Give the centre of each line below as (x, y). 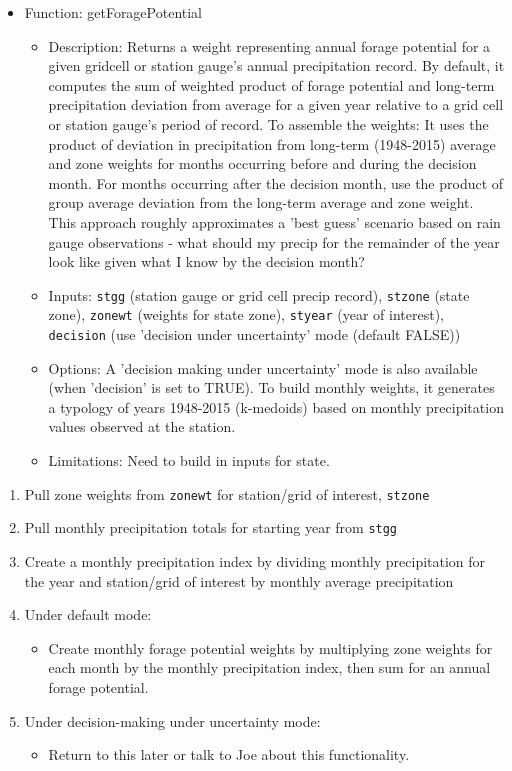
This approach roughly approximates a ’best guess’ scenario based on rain (274, 221)
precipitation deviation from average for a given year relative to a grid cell (276, 104)
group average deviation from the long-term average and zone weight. (261, 202)
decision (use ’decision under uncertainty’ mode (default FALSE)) (254, 334)
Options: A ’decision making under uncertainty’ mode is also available (263, 367)
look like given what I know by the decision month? (206, 261)
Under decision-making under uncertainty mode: (172, 720)
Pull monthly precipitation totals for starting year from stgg (211, 527)
